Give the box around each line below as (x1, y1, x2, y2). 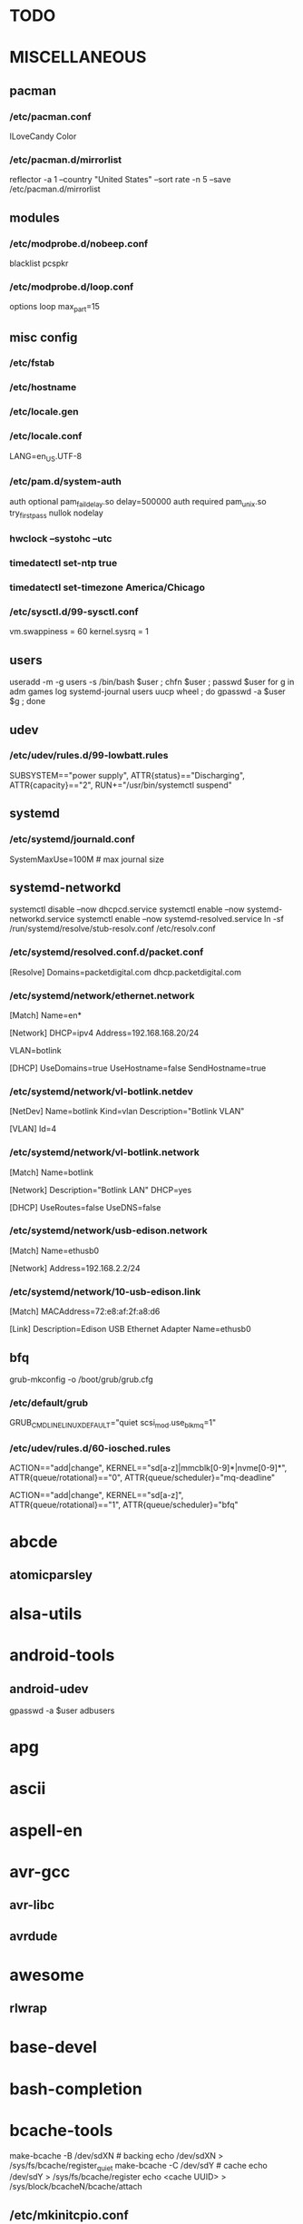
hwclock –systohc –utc (9, 533, 112, 545)
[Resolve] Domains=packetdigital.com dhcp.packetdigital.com (9, 966, 242, 977)
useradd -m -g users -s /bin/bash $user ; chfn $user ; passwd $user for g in (9, 677, 295, 688)
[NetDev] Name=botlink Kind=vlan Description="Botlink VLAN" (9, 1106, 245, 1117)
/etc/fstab (9, 357, 55, 369)
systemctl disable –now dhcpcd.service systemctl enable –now (9, 904, 245, 915)
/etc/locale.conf (9, 430, 83, 443)
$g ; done (9, 696, 46, 707)
